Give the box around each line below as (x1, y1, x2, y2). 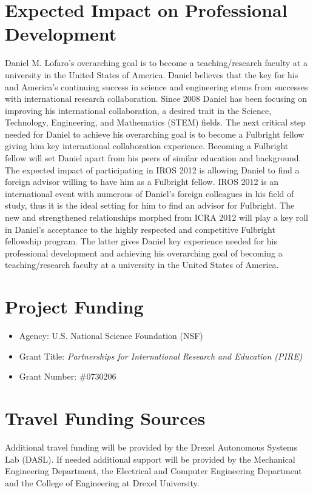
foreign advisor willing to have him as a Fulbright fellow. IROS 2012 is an (5, 175, 279, 188)
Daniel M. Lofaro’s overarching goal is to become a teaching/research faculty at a (5, 56, 308, 69)
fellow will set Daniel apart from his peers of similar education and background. (5, 152, 301, 164)
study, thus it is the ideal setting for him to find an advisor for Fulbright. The (5, 199, 295, 212)
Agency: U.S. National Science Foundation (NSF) (19, 329, 203, 342)
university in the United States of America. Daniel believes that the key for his (5, 68, 298, 81)
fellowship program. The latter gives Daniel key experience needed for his (5, 235, 277, 247)
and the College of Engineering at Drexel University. (5, 476, 200, 489)
